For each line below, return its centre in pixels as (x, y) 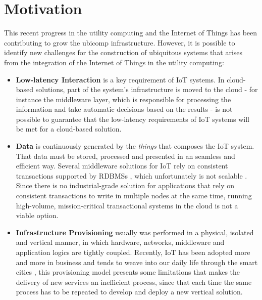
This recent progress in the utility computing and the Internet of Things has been (131, 33)
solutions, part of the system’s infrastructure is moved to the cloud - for (147, 89)
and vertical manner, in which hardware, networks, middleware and (120, 242)
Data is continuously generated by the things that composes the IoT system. (135, 146)
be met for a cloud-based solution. (69, 129)
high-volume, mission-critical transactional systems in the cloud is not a (127, 205)
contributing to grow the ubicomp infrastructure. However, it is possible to (120, 42)
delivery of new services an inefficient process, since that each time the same (134, 282)
